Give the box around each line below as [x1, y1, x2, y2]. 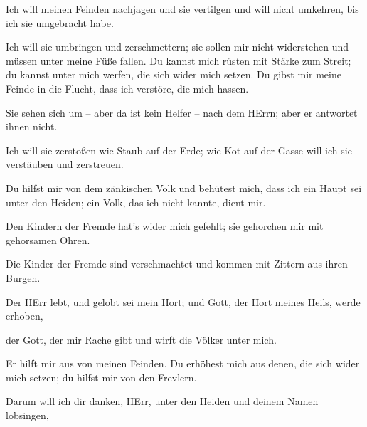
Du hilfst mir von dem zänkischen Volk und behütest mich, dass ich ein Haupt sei [6, 180, 362, 195]
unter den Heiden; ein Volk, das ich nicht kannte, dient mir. [6, 194, 266, 209]
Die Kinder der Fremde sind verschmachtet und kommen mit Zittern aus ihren [6, 256, 348, 271]
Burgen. [6, 270, 41, 285]
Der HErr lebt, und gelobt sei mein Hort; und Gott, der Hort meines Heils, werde [6, 294, 361, 309]
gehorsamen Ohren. [6, 232, 90, 247]
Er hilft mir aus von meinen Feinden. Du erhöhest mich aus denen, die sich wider [6, 356, 360, 371]
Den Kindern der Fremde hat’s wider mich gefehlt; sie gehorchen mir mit [6, 218, 324, 233]
